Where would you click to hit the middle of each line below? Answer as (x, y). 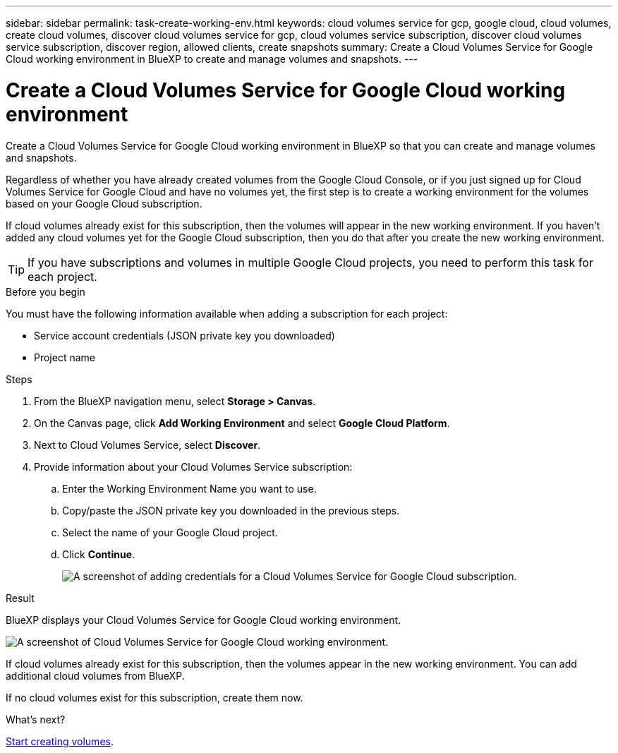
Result (20, 598)
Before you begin (46, 291)
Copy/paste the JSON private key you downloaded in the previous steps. (231, 510)
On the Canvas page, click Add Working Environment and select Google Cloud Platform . (242, 423)
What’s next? (36, 719)
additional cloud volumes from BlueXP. (95, 675)
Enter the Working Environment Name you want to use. (189, 488)
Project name (65, 357)
